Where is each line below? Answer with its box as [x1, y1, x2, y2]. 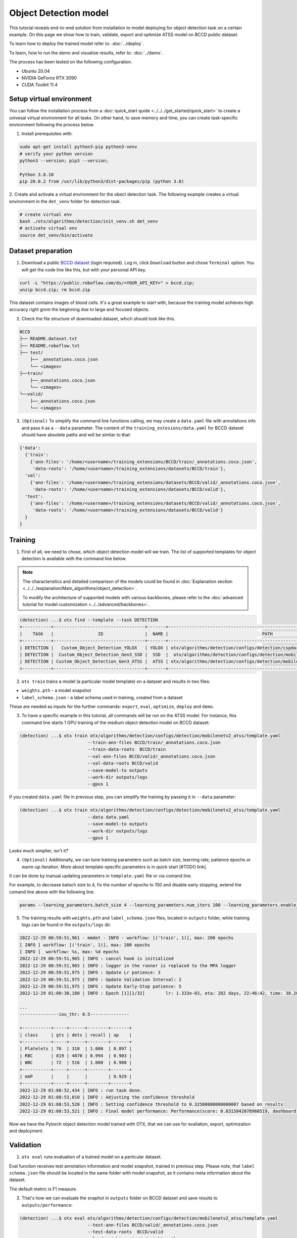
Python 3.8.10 [19, 171, 54, 177]
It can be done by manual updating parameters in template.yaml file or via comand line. [9, 873, 193, 879]
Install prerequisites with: [21, 131, 73, 137]
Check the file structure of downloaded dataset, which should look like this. [21, 315, 176, 321]
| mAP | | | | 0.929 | [19, 1074, 132, 1080]
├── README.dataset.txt [19, 336, 78, 342]
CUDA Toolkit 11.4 [21, 82, 58, 88]
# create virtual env [19, 211, 72, 217]
